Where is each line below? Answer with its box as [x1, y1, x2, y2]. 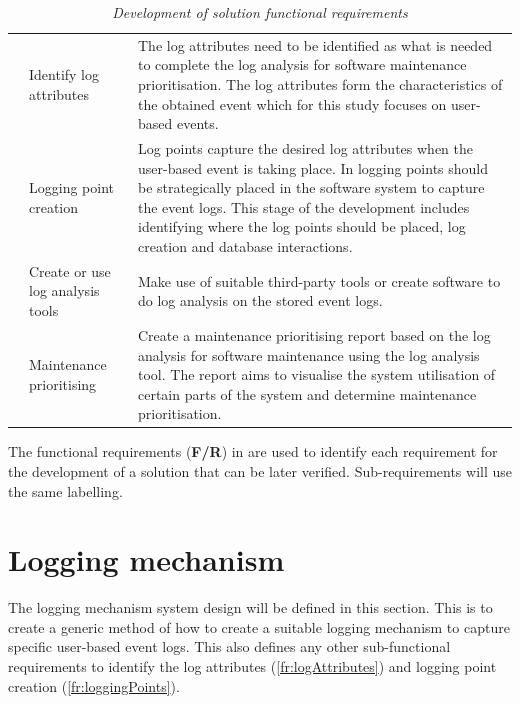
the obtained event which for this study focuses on [138, 93, 447, 114]
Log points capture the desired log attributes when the [138, 138, 473, 159]
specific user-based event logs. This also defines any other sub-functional [8, 636, 451, 657]
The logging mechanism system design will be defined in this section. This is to [8, 597, 493, 618]
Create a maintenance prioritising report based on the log [138, 324, 491, 345]
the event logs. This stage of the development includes [138, 196, 470, 217]
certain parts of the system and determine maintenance [138, 383, 477, 404]
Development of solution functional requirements [112, 2, 408, 22]
